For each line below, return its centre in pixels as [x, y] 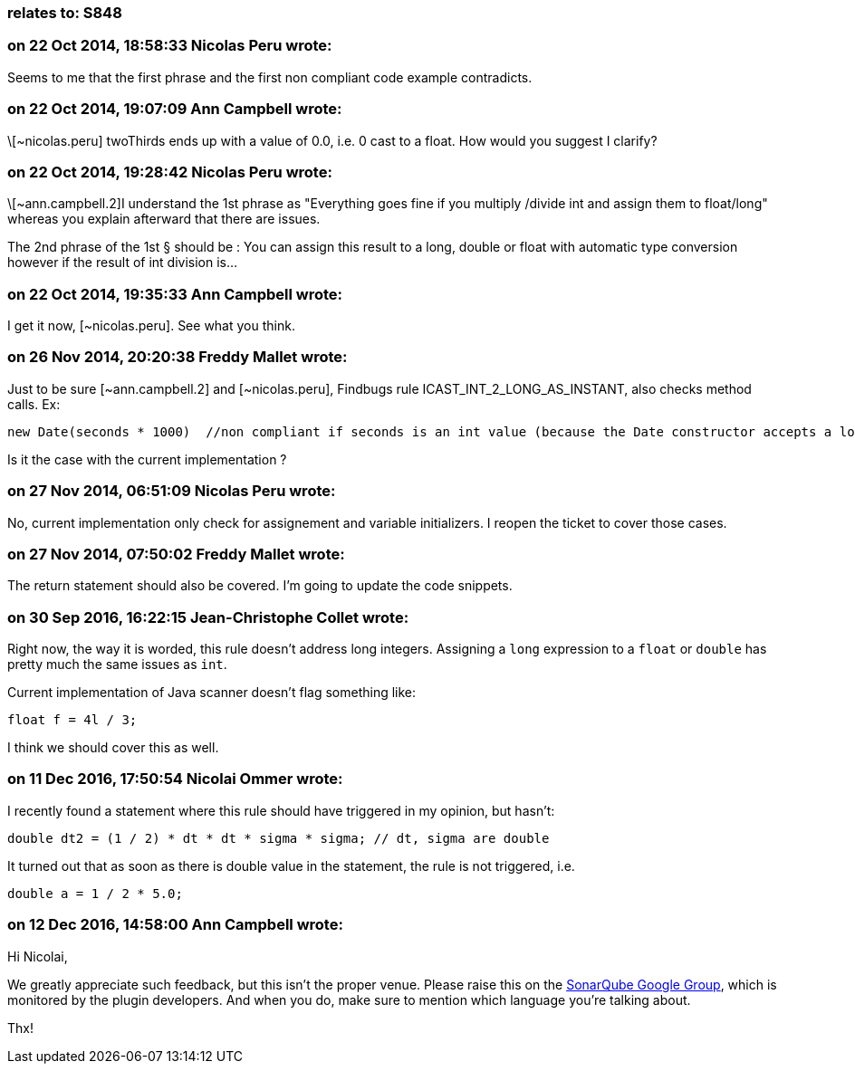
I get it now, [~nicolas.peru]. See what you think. [151, 325]
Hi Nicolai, [38, 956]
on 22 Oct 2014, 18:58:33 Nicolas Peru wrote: [170, 46]
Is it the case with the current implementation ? [147, 459]
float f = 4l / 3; [72, 720]
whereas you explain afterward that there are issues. [164, 219]
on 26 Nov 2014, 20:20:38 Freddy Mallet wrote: [178, 357]
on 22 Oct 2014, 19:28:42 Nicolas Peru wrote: [170, 172]
